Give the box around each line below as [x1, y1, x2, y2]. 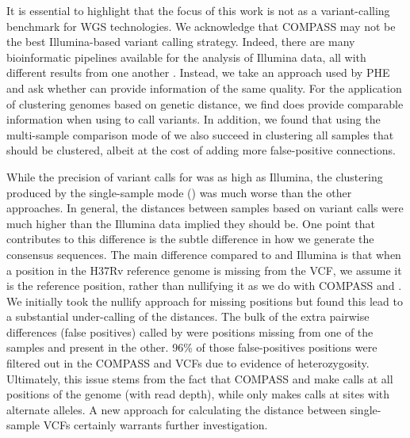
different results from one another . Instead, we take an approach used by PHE [6, 64, 390, 81]
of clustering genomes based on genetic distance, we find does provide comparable [6, 95, 404, 112]
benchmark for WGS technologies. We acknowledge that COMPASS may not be [6, 17, 396, 34]
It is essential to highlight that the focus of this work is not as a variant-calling [6, 2, 390, 18]
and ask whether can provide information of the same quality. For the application [6, 79, 402, 96]
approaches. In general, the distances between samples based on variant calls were [6, 200, 404, 216]
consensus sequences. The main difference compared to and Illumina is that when [6, 246, 401, 262]
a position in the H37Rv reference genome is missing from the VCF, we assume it [6, 261, 402, 278]
